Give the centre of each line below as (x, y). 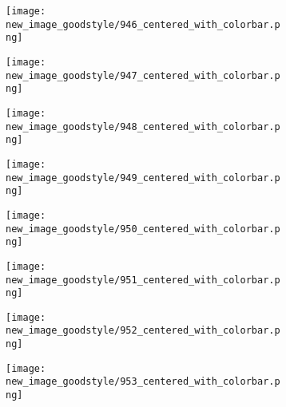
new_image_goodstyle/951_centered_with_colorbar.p (143, 280)
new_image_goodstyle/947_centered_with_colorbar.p (143, 75)
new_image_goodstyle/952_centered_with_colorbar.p (143, 331)
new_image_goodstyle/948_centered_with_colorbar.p (143, 126)
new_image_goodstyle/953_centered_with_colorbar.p (143, 382)
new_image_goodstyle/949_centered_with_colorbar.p (143, 178)
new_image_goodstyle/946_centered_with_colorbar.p (143, 24)
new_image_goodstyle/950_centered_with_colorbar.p (143, 229)
